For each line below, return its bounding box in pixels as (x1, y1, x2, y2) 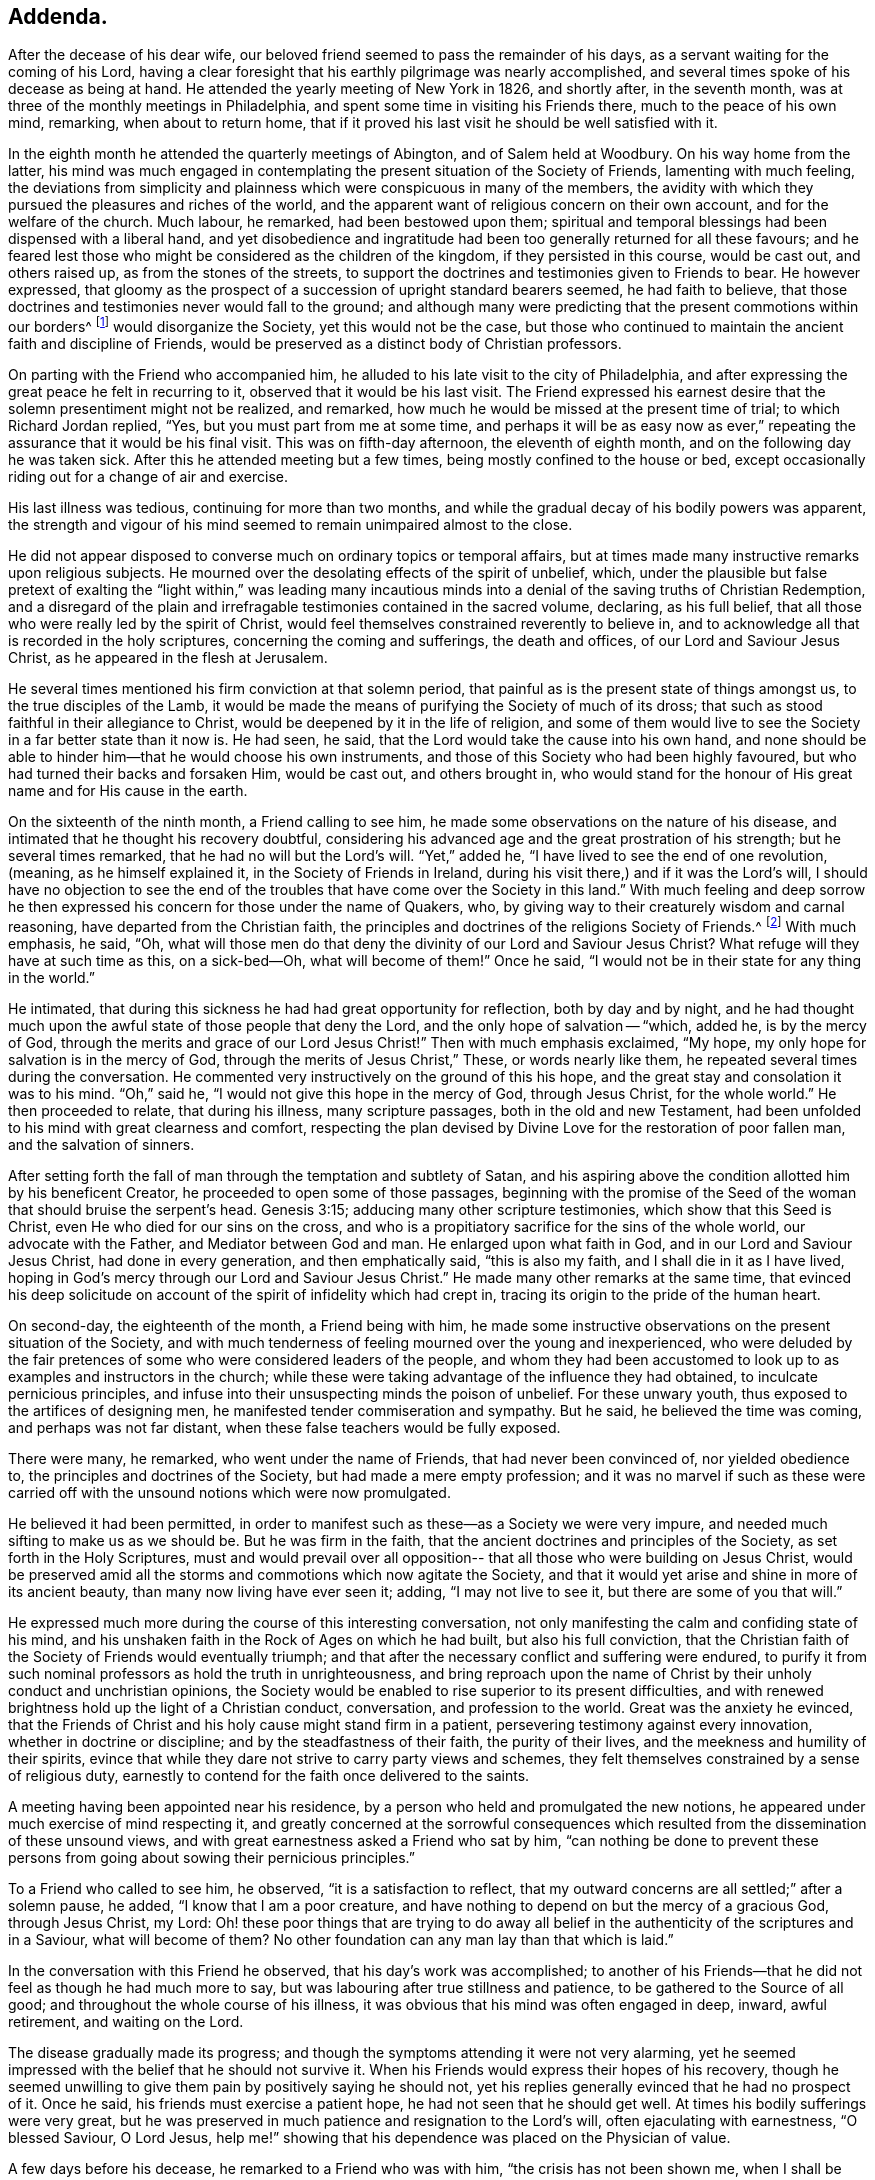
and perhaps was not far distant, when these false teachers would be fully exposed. (8, 1418, 561, 1436)
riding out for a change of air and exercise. (8, 468, 288, 486)
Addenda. (8, 4, 108, 29)
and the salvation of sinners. (8, 1135, 195, 1153)
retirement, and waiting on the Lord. (8, 2012, 244, 2030)
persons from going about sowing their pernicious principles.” (8, 1848, 416, 1866)
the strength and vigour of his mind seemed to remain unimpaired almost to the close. (8, 516, 573, 534)
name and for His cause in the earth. (8, 782, 248, 800)
